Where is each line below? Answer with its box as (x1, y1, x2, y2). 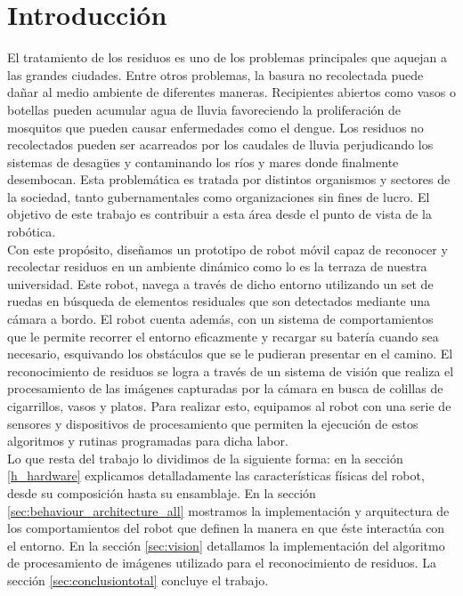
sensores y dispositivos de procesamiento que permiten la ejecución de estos (7, 414, 418, 432)
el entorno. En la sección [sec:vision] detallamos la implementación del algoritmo (7, 536, 445, 554)
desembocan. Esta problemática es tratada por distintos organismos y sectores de (7, 170, 451, 189)
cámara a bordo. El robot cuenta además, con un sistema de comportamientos (7, 310, 434, 328)
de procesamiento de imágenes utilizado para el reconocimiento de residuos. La (7, 553, 437, 572)
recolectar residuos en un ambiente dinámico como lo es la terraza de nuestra (7, 257, 427, 276)
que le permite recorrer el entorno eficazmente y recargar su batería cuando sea (7, 326, 439, 345)
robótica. (7, 222, 56, 241)
